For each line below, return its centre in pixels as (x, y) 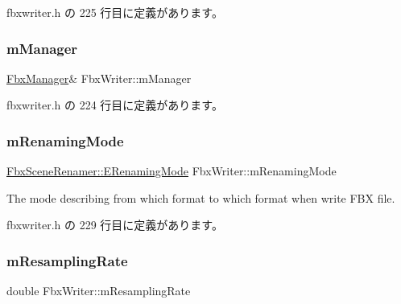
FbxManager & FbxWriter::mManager (99, 78)
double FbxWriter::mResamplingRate (99, 291)
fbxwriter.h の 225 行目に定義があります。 (115, 12)
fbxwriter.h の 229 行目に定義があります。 (115, 225)
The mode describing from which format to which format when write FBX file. (201, 197)
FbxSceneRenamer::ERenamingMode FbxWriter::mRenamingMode (172, 171)
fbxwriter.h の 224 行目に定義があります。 (115, 105)
